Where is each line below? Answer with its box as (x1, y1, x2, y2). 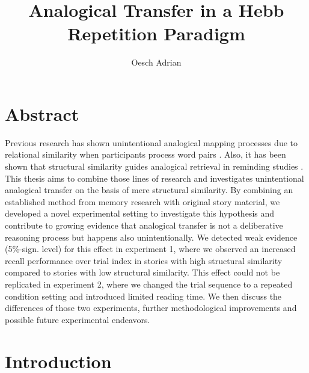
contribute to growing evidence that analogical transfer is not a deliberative (5, 219, 283, 231)
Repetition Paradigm (67, 21, 245, 46)
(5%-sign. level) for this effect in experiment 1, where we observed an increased (5, 242, 296, 255)
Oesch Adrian (131, 56, 182, 69)
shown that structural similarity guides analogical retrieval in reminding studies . (5, 160, 304, 173)
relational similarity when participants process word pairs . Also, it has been (5, 148, 286, 161)
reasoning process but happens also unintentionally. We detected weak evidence (5, 230, 298, 243)
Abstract (5, 101, 79, 126)
